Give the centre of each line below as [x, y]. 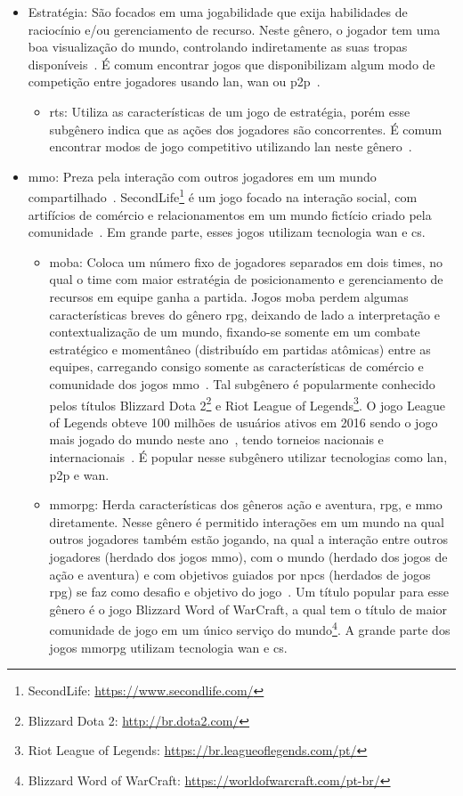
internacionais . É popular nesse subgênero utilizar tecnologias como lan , [248, 456]
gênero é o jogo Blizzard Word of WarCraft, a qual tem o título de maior [248, 609]
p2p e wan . [79, 474]
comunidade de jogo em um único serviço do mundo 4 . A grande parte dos [250, 628]
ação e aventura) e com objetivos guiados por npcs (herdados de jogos [240, 574]
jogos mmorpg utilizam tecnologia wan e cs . [168, 647]
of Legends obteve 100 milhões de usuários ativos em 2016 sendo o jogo [244, 422]
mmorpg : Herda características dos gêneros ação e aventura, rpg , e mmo [246, 504]
